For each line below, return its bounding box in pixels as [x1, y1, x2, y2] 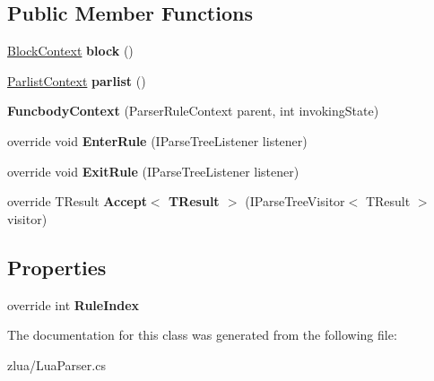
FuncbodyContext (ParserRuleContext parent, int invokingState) [7, 101, 379, 120]
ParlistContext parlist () [7, 71, 146, 90]
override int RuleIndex [7, 295, 140, 314]
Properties [7, 253, 107, 281]
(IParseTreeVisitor [245, 192, 345, 211]
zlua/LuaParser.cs [7, 355, 106, 374]
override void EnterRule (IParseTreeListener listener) [7, 131, 308, 150]
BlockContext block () [7, 41, 134, 60]
